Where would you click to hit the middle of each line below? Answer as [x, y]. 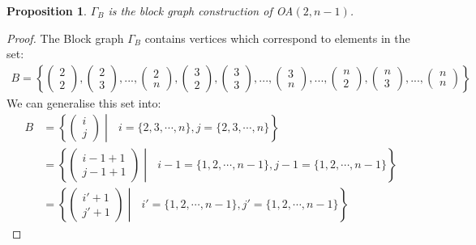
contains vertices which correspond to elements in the [277, 38]
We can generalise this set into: [84, 102]
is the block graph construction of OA [201, 11]
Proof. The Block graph [65, 38]
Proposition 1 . [47, 11]
